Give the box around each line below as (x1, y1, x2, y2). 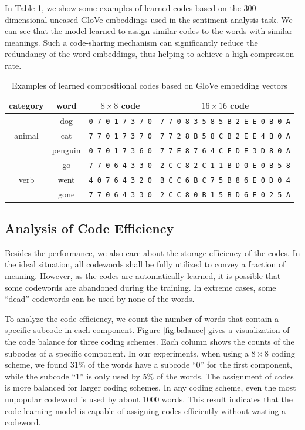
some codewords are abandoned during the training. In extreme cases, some (5, 281, 276, 293)
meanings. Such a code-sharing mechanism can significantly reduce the (5, 36, 258, 48)
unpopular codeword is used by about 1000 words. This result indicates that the (5, 393, 293, 405)
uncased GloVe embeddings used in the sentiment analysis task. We (50, 13, 293, 25)
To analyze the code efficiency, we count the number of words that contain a (5, 312, 279, 324)
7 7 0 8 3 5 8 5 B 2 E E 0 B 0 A (160, 117, 290, 126)
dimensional (5, 13, 48, 25)
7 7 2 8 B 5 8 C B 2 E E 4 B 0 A (160, 132, 290, 140)
